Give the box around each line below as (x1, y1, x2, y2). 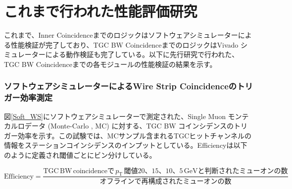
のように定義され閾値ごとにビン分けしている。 (4, 150, 156, 160)
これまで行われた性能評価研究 (4, 1, 197, 21)
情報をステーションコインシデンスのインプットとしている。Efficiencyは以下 (4, 140, 247, 150)
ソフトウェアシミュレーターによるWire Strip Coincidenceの (4, 80, 237, 92)
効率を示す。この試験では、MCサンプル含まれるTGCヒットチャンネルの (17, 130, 251, 140)
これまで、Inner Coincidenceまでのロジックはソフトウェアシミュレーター (4, 30, 238, 40)
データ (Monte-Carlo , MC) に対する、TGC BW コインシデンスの (24, 121, 234, 131)
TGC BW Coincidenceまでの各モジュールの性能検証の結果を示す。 (4, 59, 217, 69)
